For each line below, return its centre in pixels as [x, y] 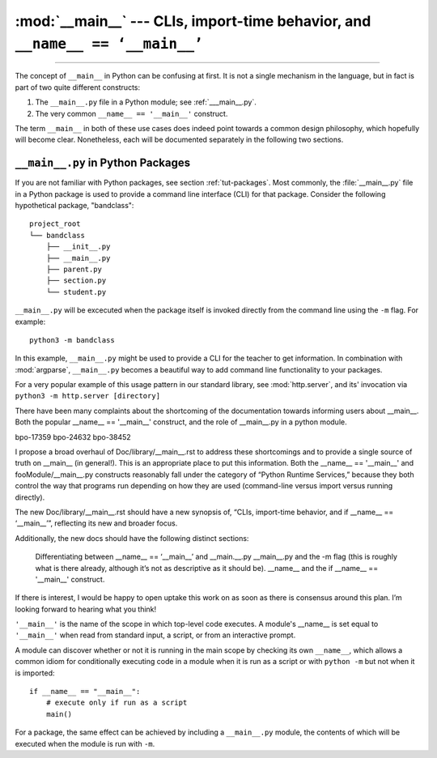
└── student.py [76, 292]
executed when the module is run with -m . [85, 743]
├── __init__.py [78, 247]
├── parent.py [74, 269]
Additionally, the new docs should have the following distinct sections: [132, 538]
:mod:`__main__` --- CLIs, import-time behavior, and [193, 21]
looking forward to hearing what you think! [86, 609]
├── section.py [76, 281]
